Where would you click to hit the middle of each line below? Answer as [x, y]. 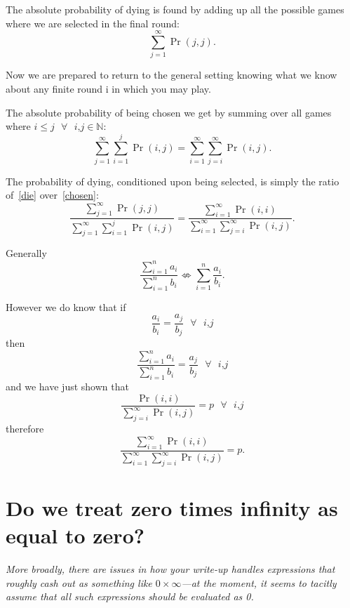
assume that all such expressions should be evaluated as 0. [130, 596]
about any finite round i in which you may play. [108, 88]
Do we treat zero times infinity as [172, 508]
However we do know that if [66, 306]
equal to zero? [75, 535]
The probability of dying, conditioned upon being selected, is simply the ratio [173, 181]
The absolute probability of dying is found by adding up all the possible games [175, 9]
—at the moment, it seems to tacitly [259, 582]
